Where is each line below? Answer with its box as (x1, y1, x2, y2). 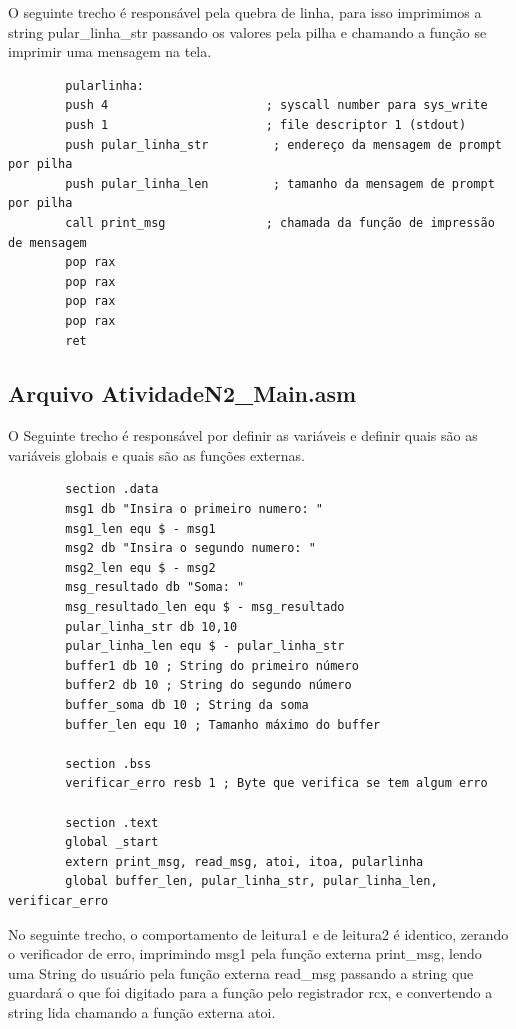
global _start (65, 835, 159, 850)
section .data (65, 482, 159, 497)
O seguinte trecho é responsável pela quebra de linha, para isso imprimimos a (8, 2, 482, 22)
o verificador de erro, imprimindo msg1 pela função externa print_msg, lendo (8, 943, 482, 964)
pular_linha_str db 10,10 (65, 619, 238, 634)
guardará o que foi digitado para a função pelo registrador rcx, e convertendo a (8, 982, 493, 1003)
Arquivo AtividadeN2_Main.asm (8, 378, 357, 409)
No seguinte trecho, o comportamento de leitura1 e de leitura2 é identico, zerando (8, 923, 509, 944)
